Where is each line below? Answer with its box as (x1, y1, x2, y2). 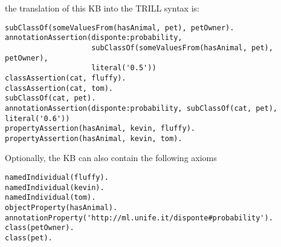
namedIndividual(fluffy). (5, 173, 109, 182)
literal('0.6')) (5, 114, 70, 123)
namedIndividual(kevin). (5, 183, 105, 192)
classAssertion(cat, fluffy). (5, 73, 126, 82)
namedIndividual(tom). (5, 193, 96, 202)
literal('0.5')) (91, 64, 157, 73)
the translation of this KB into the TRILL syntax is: (5, 2, 199, 14)
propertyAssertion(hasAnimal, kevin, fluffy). (5, 124, 195, 133)
